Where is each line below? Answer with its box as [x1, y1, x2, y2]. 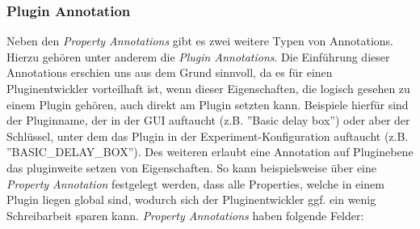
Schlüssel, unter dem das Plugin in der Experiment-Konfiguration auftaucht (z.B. [6, 127, 409, 144]
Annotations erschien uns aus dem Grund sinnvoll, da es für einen [6, 64, 333, 81]
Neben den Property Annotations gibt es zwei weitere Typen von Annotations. [6, 32, 394, 49]
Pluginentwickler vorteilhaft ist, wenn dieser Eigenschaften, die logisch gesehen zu [6, 80, 410, 96]
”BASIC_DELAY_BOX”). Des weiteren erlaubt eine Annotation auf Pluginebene [6, 143, 414, 160]
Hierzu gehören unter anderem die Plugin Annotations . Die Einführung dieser [6, 48, 390, 65]
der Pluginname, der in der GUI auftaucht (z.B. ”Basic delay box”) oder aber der [6, 112, 410, 129]
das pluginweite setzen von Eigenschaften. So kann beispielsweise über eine [6, 159, 377, 176]
